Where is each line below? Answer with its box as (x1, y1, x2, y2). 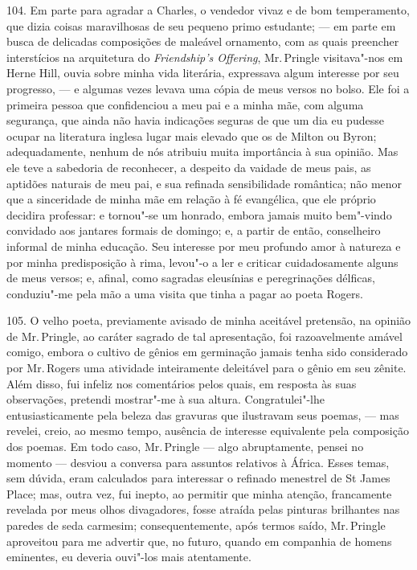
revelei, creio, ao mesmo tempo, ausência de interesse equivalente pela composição (6, 422, 409, 439)
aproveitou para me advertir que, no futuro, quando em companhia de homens (6, 532, 392, 549)
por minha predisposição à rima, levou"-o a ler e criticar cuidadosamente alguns (6, 253, 399, 270)
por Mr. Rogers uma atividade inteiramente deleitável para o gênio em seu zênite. (6, 359, 407, 376)
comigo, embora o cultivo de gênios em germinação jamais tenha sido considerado (6, 343, 408, 360)
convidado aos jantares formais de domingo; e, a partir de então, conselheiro (6, 222, 381, 239)
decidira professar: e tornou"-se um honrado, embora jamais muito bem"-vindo (6, 206, 392, 223)
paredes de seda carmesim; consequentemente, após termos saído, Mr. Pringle (6, 517, 386, 533)
